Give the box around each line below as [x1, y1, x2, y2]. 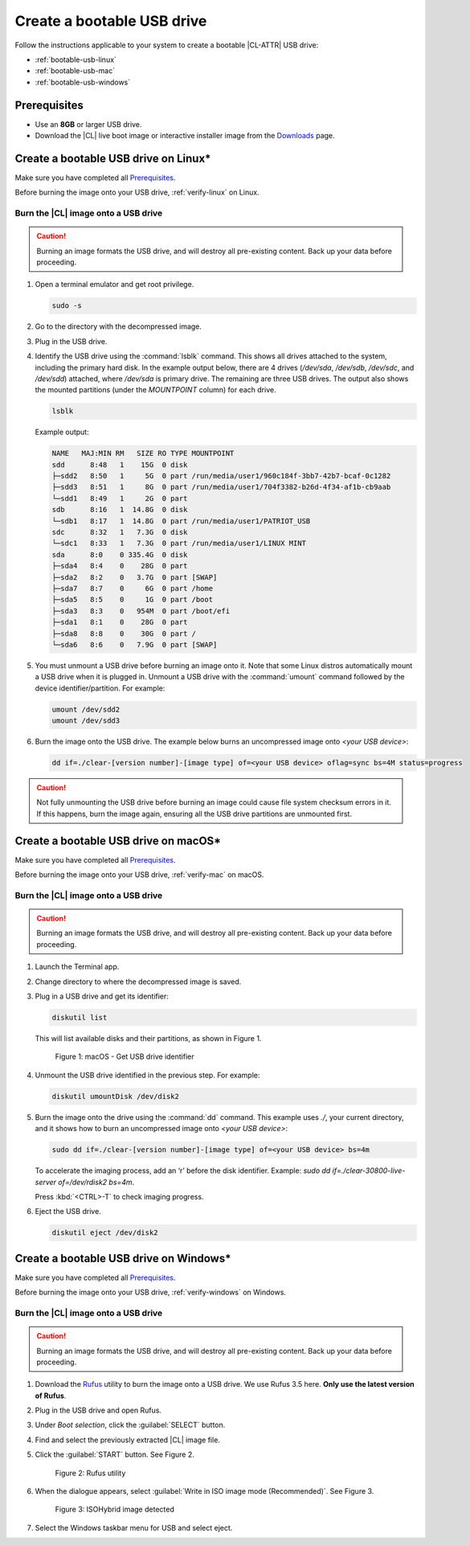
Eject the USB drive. [35, 1207, 102, 1216]
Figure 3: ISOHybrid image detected [55, 1504, 174, 1515]
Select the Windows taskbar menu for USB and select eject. [35, 1523, 233, 1532]
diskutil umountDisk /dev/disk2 [51, 1092, 180, 1101]
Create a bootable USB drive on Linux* [14, 151, 211, 165]
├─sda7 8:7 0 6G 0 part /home [51, 584, 213, 593]
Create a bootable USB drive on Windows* [14, 1251, 231, 1265]
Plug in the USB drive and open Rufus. [35, 1405, 162, 1415]
